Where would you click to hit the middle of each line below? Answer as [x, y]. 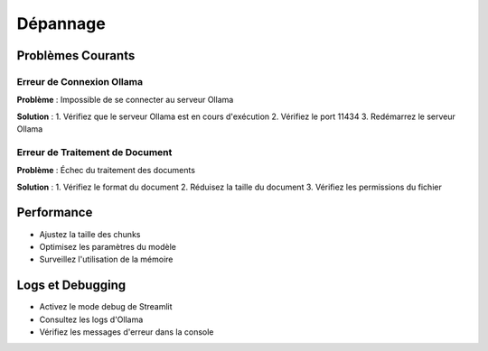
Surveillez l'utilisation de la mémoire [106, 259]
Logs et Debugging [71, 286]
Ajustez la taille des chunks [90, 234]
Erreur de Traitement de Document [94, 152]
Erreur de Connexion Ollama [80, 81]
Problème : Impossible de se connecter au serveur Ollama [125, 100]
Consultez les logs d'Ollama [91, 319]
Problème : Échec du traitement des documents [106, 171]
